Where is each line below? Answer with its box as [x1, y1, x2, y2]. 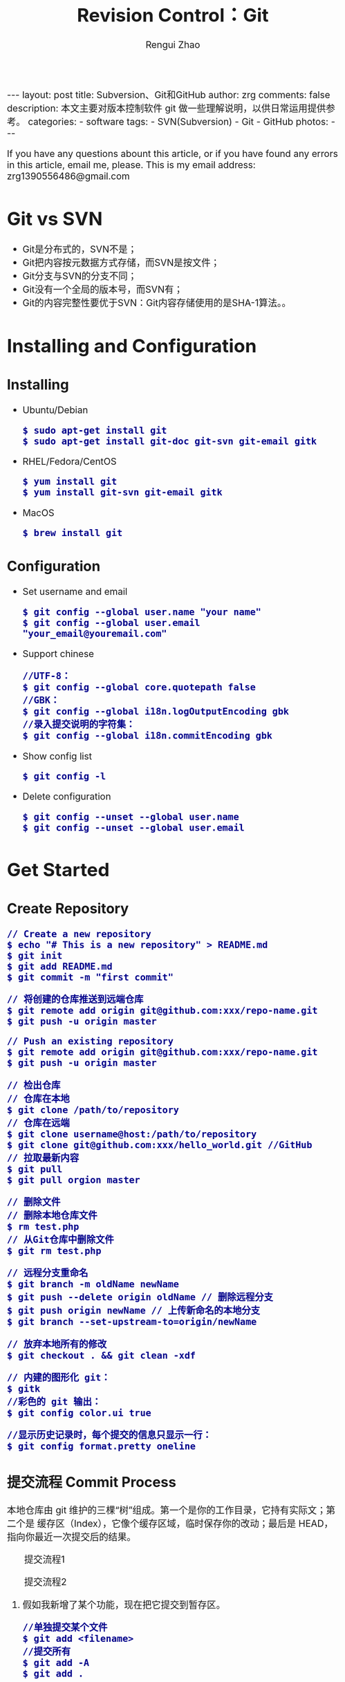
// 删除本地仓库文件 [7, 1209, 98, 1221]
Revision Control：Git [77, 3, 269, 26]
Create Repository [7, 900, 129, 918]
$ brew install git [22, 527, 123, 539]
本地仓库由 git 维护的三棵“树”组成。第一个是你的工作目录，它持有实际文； [7, 1504, 326, 1516]
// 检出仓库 [7, 1079, 61, 1091]
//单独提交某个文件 [22, 1621, 108, 1633]
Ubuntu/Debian [22, 404, 88, 416]
